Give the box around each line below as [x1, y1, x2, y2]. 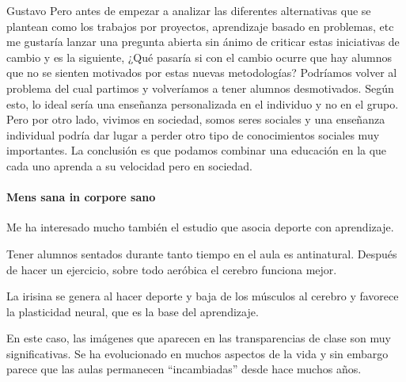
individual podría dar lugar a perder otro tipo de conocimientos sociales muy [6, 126, 380, 143]
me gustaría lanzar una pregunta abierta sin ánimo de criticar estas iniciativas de [6, 33, 400, 50]
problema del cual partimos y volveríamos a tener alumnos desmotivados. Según [6, 79, 394, 96]
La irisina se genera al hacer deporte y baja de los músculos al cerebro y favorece [6, 288, 399, 304]
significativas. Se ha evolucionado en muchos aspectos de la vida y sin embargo [6, 345, 389, 361]
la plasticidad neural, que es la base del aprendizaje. [6, 303, 259, 319]
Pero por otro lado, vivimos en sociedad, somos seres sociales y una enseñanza [6, 111, 385, 128]
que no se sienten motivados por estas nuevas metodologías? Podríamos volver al [6, 64, 397, 81]
